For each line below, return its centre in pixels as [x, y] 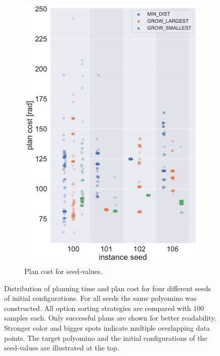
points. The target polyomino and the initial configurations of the [106, 338]
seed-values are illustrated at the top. [62, 348]
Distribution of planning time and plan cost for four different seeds [108, 288]
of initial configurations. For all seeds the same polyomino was [100, 298]
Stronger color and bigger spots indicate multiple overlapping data [107, 328]
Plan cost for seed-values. [63, 271]
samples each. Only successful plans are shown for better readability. [110, 318]
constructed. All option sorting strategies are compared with [98, 308]
